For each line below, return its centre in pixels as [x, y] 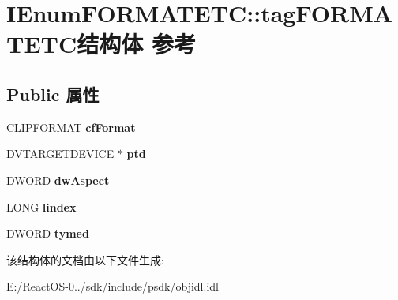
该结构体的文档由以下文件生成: [85, 259]
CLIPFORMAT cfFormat [71, 127]
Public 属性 [53, 94]
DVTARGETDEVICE [60, 154]
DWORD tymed [48, 233]
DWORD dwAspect [58, 180]
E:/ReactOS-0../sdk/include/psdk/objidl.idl [113, 286]
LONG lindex [41, 206]
